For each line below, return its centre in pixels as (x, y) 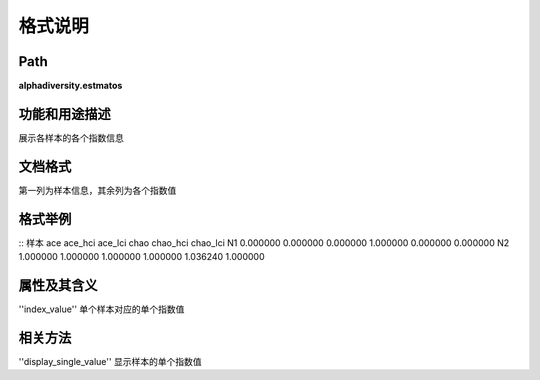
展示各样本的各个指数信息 (71, 137)
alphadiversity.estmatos (70, 86)
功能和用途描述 (64, 113)
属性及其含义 (58, 285)
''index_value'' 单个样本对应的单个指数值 (101, 309)
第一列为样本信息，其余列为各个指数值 (97, 190)
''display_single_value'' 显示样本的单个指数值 (110, 361)
